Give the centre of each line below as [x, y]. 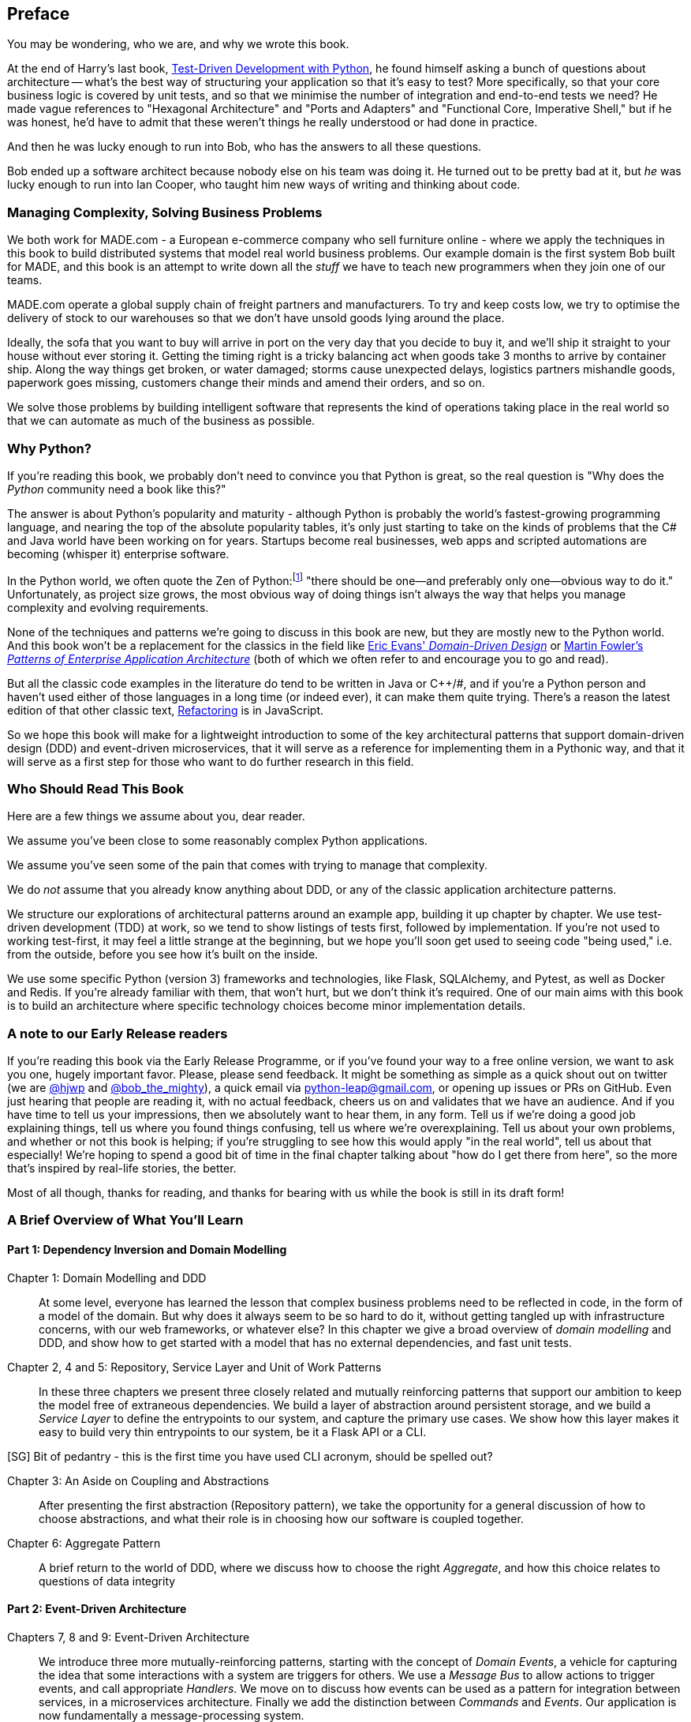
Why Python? [49, 448]
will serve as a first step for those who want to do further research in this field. [211, 761]
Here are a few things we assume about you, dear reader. [156, 816]
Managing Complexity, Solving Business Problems [165, 212]
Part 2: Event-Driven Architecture [97, 1609]
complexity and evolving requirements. [108, 607]
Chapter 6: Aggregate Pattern [84, 1543]
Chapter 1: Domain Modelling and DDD [107, 1277]
